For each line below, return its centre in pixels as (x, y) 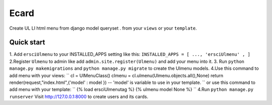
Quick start (27, 42)
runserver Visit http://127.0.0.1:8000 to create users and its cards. (79, 96)
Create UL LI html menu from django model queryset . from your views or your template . (103, 28)
